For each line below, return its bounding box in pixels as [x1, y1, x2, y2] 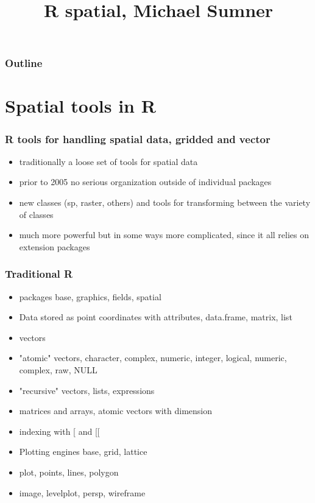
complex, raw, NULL [19, 364, 97, 376]
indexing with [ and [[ [19, 424, 100, 437]
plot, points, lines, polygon [19, 466, 119, 479]
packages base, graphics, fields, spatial [19, 290, 161, 303]
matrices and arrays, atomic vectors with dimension [19, 404, 213, 417]
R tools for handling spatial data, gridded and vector [5, 131, 271, 146]
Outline [5, 55, 43, 71]
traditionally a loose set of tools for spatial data [19, 155, 198, 167]
